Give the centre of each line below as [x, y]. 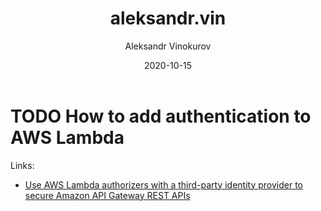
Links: [22, 165]
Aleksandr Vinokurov [168, 46]
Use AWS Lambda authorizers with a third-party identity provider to [164, 184]
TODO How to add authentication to [161, 116]
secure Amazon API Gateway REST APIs [107, 195]
